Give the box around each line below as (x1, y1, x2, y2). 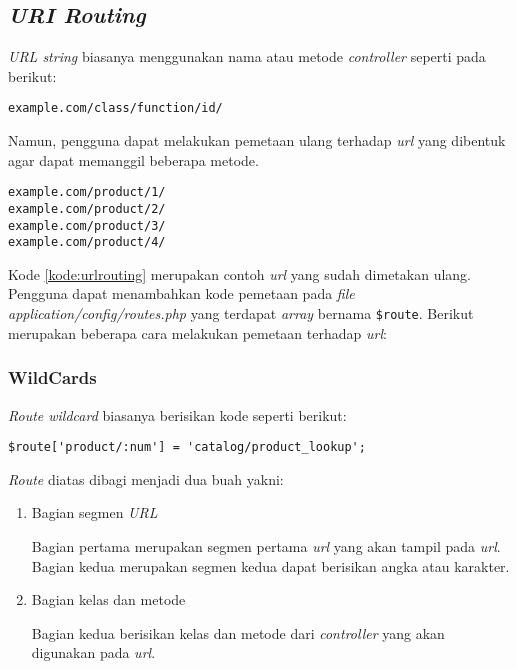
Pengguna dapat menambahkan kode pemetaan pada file (8, 283, 355, 304)
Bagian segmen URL (31, 502, 158, 523)
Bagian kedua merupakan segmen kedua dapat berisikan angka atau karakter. (31, 555, 510, 576)
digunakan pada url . (31, 642, 156, 663)
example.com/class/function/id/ (8, 101, 223, 116)
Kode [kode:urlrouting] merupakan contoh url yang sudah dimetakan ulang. (8, 263, 471, 284)
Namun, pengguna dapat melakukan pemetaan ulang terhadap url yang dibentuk (8, 130, 506, 151)
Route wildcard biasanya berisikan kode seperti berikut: (8, 404, 347, 425)
